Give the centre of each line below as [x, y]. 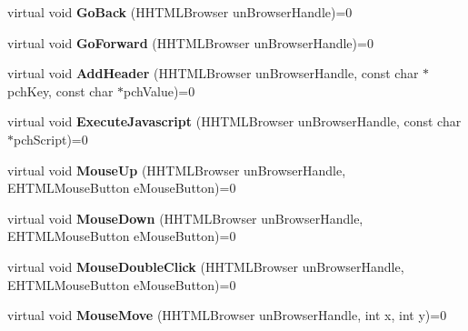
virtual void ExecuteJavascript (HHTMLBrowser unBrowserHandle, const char [234, 121]
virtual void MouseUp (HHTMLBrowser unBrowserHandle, [177, 170]
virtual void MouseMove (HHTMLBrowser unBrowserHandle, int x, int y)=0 [227, 315]
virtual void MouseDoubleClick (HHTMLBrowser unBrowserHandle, [206, 266]
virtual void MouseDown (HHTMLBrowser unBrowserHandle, [185, 218]
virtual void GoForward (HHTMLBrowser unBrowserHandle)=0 [190, 42]
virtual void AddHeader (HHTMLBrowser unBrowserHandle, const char [213, 73]
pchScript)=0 [51, 139]
